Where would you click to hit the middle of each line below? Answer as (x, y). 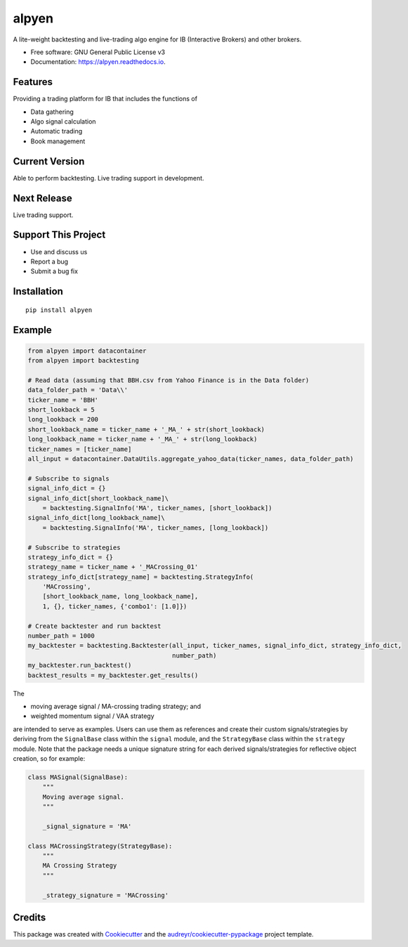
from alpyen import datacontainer (87, 351)
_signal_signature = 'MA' (87, 826)
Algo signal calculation (63, 122)
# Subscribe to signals (69, 478)
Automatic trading (57, 131)
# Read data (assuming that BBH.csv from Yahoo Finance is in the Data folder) (169, 380)
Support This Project (59, 235)
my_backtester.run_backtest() (80, 665)
